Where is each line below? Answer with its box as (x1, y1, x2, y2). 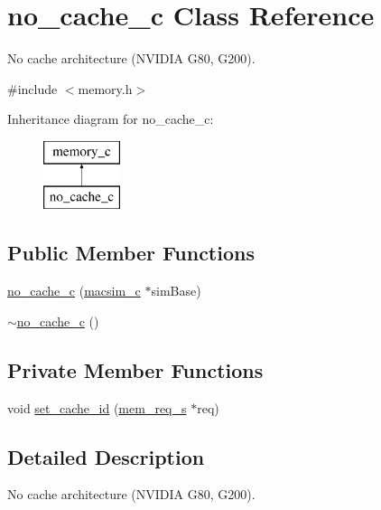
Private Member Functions (7, 355, 264, 383)
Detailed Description (7, 442, 205, 470)
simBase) (151, 281, 201, 300)
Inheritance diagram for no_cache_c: (7, 109, 214, 128)
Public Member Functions (7, 239, 255, 267)
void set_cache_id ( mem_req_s (7, 398, 187, 417)
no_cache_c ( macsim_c (7, 281, 141, 300)
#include (7, 79, 58, 98)
